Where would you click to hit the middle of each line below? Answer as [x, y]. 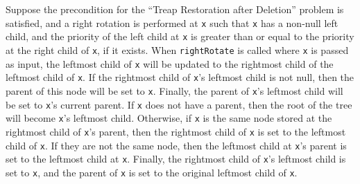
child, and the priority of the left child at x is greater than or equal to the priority [180, 36]
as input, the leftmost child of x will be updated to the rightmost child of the [170, 63]
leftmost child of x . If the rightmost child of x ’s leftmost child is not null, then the [180, 77]
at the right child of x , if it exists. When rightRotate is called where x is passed [177, 49]
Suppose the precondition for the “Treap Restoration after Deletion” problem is [175, 9]
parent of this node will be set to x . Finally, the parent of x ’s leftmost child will [174, 90]
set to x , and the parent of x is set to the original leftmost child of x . [152, 172]
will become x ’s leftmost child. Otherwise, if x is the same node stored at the [169, 118]
